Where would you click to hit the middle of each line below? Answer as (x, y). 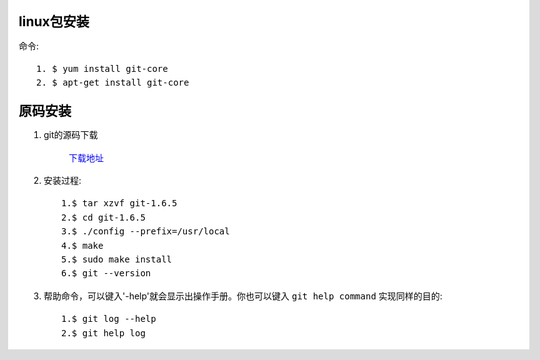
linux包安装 (54, 21)
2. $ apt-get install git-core (113, 83)
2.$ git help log (103, 333)
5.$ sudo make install (117, 259)
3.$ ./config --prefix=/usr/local (145, 231)
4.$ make (82, 245)
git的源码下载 (71, 135)
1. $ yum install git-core (102, 68)
